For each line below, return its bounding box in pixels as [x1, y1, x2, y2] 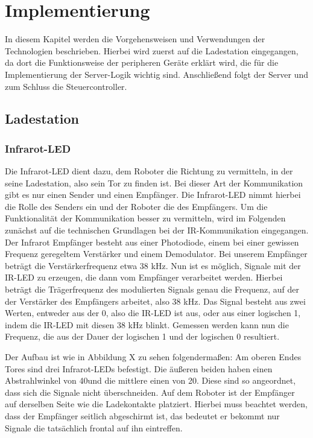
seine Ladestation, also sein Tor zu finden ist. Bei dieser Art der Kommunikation [5, 176, 303, 189]
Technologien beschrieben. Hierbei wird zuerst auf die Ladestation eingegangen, [5, 44, 299, 57]
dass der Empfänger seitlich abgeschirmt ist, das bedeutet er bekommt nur [5, 409, 280, 422]
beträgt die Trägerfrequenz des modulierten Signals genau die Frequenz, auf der [5, 283, 299, 296]
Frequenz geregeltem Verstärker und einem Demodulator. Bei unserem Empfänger [5, 247, 308, 260]
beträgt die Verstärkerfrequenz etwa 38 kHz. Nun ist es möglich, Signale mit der [5, 259, 301, 271]
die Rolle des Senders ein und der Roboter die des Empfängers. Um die [5, 200, 268, 212]
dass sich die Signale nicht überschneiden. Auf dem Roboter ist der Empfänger [5, 386, 295, 398]
